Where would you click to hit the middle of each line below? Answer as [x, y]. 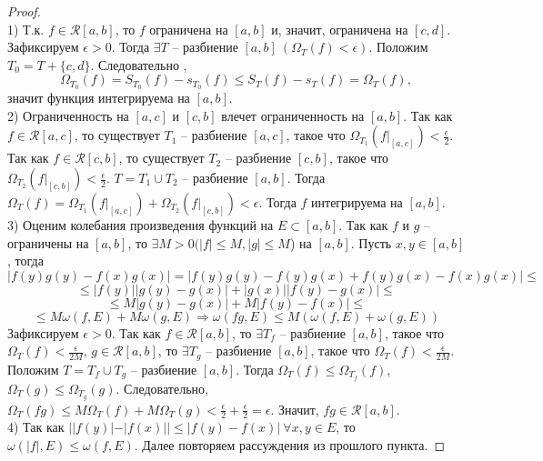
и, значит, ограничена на [340, 29]
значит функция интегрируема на [99, 98]
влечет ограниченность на [293, 115]
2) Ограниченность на [68, 115]
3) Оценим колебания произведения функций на [141, 225]
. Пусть [371, 242]
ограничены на [48, 242]
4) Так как [36, 427]
